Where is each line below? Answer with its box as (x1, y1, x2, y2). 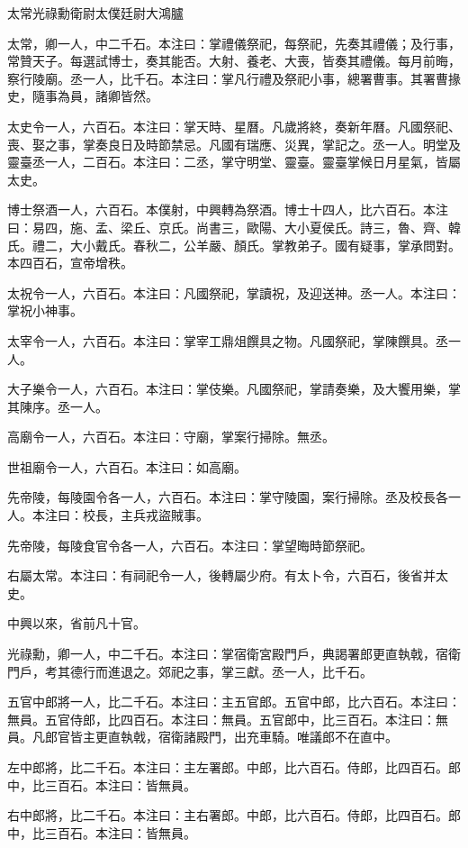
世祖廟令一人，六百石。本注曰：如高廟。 (7, 457, 247, 476)
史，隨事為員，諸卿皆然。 (7, 87, 158, 105)
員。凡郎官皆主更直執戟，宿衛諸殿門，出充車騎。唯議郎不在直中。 (7, 727, 398, 746)
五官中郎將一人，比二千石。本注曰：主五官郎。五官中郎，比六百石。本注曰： (7, 692, 461, 711)
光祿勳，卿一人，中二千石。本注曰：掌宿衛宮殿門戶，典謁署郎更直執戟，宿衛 (7, 644, 461, 663)
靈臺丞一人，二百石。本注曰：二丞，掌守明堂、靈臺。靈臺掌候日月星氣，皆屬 (7, 152, 461, 171)
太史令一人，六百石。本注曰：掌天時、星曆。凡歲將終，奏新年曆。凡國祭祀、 (7, 116, 461, 135)
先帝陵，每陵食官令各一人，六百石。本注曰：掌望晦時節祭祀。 (7, 535, 373, 554)
